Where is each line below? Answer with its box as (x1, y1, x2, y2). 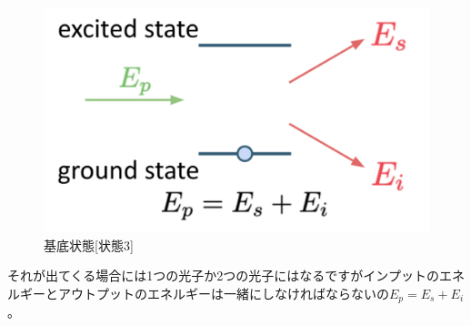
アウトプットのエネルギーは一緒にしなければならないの (57, 283, 389, 302)
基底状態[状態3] (44, 235, 134, 254)
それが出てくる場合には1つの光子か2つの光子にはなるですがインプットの (7, 266, 439, 285)
